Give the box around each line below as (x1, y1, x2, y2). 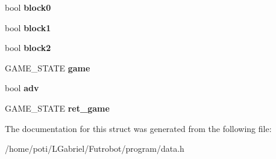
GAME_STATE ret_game (5, 101, 110, 114)
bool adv (5, 82, 39, 94)
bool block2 (5, 41, 51, 54)
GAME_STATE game (5, 61, 90, 74)
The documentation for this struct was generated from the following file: (5, 122, 272, 134)
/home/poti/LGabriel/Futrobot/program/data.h (5, 142, 184, 155)
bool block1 (5, 21, 51, 34)
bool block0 (5, 1, 51, 13)
